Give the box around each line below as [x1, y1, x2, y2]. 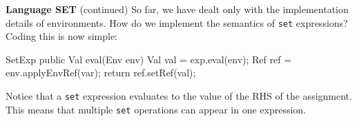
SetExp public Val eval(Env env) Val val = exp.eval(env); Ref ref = [6, 52, 292, 66]
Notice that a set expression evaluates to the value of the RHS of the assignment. [6, 89, 352, 103]
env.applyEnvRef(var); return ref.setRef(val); [6, 65, 196, 80]
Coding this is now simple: [6, 29, 118, 43]
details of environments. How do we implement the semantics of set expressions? [6, 15, 348, 30]
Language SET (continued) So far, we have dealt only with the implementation [6, 2, 349, 16]
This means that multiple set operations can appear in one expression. [6, 102, 306, 116]
